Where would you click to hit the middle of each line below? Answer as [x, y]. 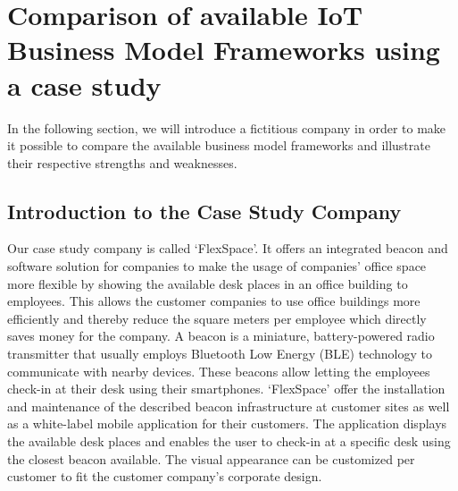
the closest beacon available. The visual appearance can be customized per [211, 458]
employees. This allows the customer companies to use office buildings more [214, 301]
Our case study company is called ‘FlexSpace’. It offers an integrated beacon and [228, 248]
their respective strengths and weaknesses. [122, 162]
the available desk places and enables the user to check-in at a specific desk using [229, 441]
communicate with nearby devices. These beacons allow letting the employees [219, 371]
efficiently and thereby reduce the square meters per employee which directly [217, 318]
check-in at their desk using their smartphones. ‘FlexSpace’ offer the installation [226, 389]
